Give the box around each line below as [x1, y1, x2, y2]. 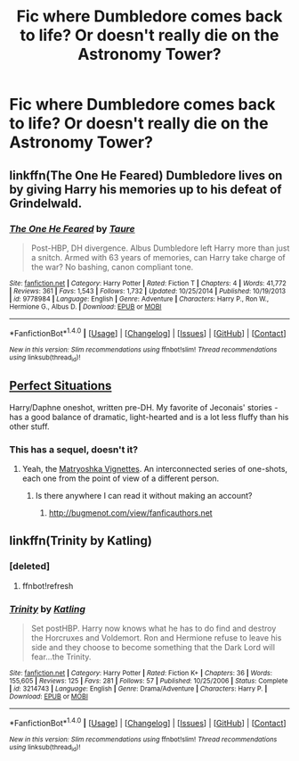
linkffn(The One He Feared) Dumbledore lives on [9, 168, 283, 183]
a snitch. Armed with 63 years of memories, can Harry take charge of [30, 252, 287, 262]
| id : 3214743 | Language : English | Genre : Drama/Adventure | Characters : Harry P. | [9, 684, 268, 693]
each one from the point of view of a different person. [21, 473, 220, 484]
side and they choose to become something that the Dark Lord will [30, 641, 276, 652]
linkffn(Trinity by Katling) [9, 534, 153, 549]
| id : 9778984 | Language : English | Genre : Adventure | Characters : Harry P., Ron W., [9, 294, 270, 303]
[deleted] [9, 560, 51, 573]
